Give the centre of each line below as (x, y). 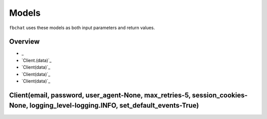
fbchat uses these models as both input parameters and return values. (82, 28)
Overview (24, 42)
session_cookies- (220, 95)
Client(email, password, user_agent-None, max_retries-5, (100, 95)
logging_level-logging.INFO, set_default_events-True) (114, 105)
